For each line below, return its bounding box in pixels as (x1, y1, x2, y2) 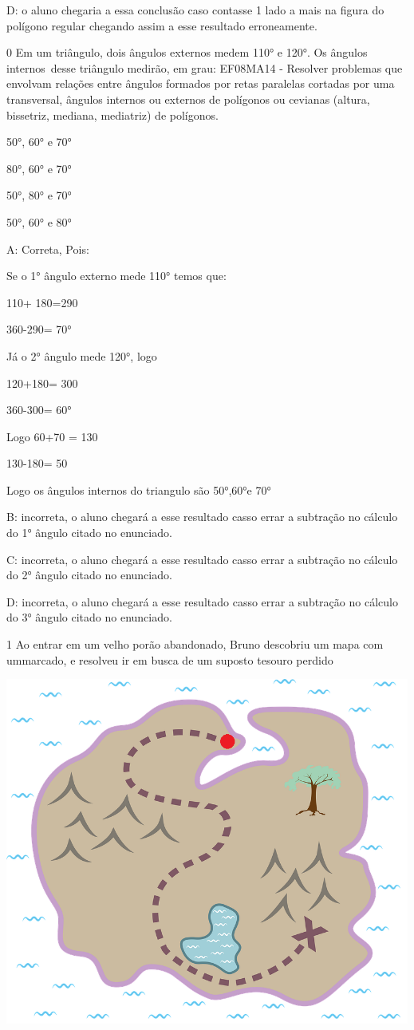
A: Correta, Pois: (6, 240, 89, 257)
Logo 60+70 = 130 (6, 428, 98, 444)
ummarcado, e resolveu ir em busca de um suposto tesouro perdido (6, 651, 333, 668)
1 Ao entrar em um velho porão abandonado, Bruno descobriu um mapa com (6, 636, 384, 653)
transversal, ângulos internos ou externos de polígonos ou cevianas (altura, (6, 90, 370, 107)
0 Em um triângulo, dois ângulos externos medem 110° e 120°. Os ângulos (6, 44, 368, 61)
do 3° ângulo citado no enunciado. (6, 609, 172, 625)
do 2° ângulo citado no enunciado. (6, 566, 172, 583)
